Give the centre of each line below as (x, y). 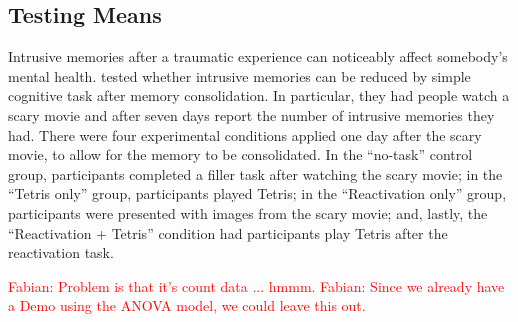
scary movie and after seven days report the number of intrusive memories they (251, 114)
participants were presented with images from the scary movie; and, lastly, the (248, 212)
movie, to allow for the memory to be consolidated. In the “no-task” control (240, 154)
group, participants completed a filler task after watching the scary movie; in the (255, 173)
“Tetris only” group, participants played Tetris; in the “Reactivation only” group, (257, 193)
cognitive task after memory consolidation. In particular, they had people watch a (259, 95)
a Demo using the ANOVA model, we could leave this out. (187, 305)
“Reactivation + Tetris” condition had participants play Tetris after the (228, 232)
